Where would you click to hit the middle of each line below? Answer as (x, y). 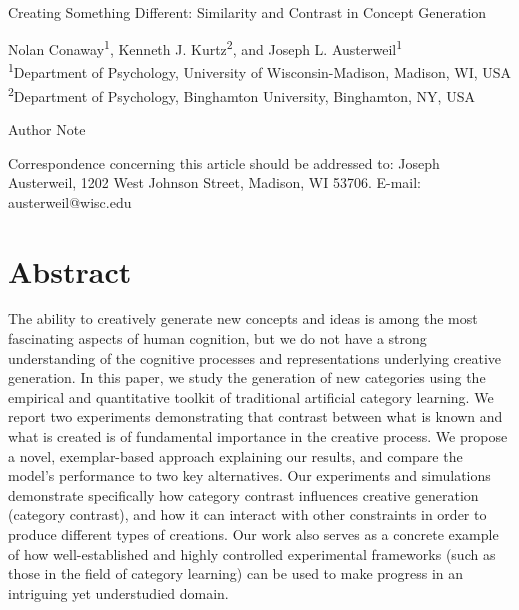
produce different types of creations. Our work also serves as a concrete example (253, 533)
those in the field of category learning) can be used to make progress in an (236, 573)
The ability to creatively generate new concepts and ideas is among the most (243, 318)
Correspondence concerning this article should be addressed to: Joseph (224, 162)
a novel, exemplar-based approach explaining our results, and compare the (235, 455)
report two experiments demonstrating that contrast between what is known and (255, 416)
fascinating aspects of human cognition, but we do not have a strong (217, 338)
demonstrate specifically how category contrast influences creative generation (243, 494)
